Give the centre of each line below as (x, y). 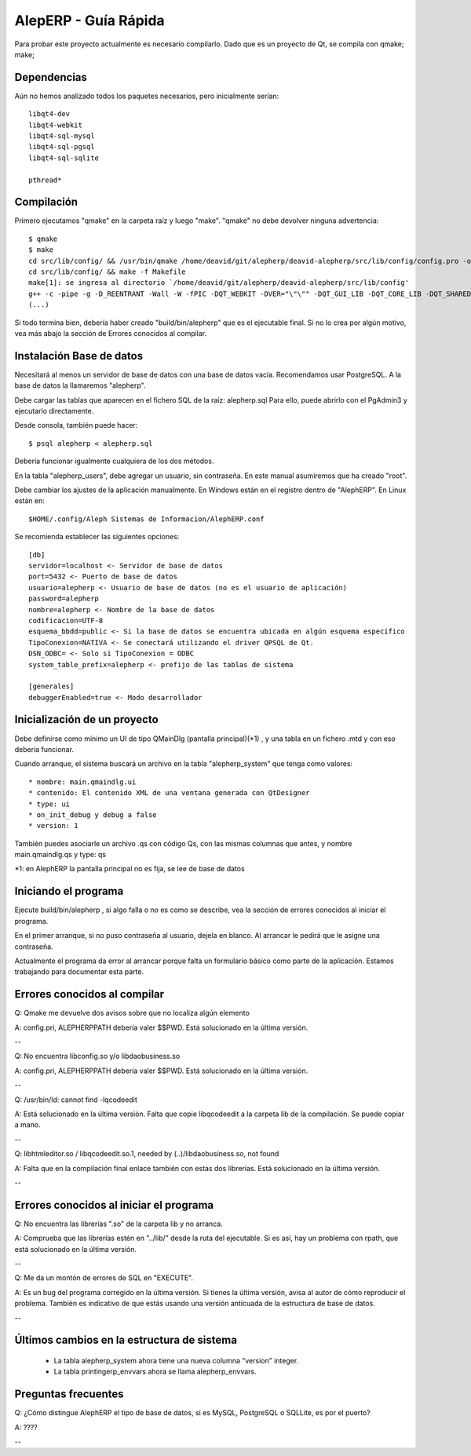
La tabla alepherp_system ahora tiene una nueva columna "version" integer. (176, 1360)
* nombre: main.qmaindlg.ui (82, 782)
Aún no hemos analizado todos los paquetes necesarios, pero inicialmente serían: (147, 96)
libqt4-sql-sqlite (64, 158)
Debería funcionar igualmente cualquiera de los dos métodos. (114, 461)
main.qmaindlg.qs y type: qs (60, 855)
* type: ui (49, 804)
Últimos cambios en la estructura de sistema (126, 1340)
